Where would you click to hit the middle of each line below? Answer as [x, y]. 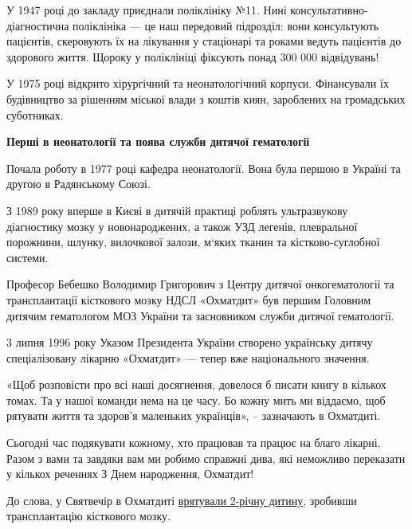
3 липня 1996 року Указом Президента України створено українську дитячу [190, 342]
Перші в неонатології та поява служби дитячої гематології [158, 141]
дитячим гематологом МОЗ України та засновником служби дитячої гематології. [200, 315]
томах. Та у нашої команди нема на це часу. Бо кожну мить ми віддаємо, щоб [196, 400]
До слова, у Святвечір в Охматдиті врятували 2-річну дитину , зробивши [182, 500]
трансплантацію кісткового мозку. [88, 516]
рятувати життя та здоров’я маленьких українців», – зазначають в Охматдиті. [194, 415]
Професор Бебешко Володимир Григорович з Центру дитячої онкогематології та [200, 284]
